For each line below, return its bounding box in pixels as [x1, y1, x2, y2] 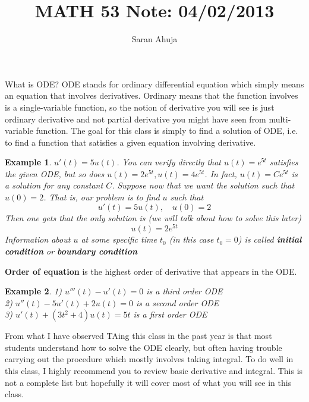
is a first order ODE [133, 308, 207, 321]
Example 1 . [5, 156, 52, 168]
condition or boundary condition [5, 244, 138, 257]
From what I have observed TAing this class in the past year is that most [5, 329, 272, 342]
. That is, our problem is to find [43, 191, 160, 203]
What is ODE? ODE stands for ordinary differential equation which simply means [5, 77, 304, 90]
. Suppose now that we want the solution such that [112, 179, 295, 191]
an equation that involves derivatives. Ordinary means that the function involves [5, 89, 298, 102]
